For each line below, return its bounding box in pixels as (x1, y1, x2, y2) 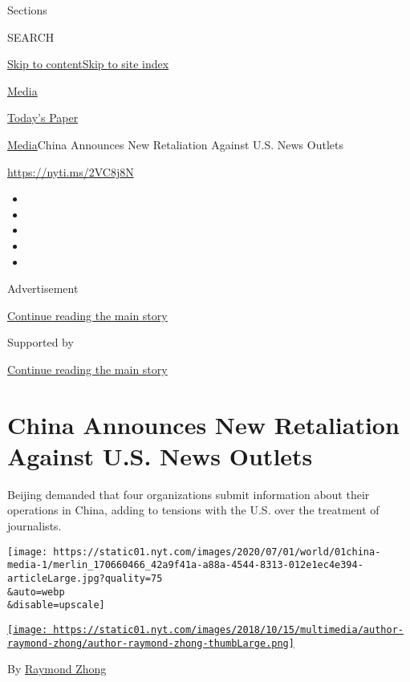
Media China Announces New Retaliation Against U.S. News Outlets (7, 136, 343, 152)
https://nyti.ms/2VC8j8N (7, 163, 134, 180)
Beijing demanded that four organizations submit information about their (7, 485, 370, 502)
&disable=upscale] (7, 599, 105, 611)
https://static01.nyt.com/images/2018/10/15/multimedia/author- (53, 623, 404, 635)
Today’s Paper (7, 109, 79, 126)
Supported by (7, 334, 74, 351)
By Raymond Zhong (7, 660, 107, 677)
